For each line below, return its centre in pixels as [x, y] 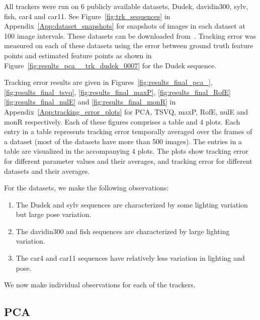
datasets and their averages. [47, 171]
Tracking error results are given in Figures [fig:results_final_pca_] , [108, 82]
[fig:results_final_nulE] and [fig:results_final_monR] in [90, 102]
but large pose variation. [54, 214]
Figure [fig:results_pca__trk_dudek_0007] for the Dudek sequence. [110, 65]
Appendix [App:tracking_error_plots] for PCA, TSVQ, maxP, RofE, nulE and [126, 111]
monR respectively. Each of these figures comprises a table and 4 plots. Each [122, 121]
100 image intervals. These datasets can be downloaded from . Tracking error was [130, 35]
